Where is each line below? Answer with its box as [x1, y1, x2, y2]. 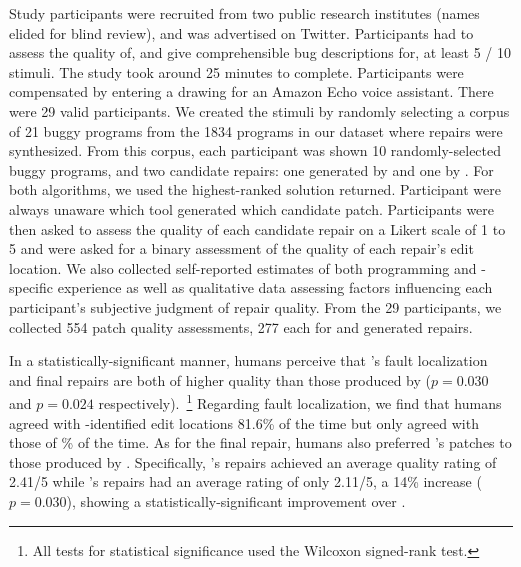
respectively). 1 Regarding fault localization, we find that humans [98, 390, 502, 413]
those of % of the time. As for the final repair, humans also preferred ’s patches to [9, 432, 512, 453]
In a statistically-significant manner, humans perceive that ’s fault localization [9, 350, 488, 371]
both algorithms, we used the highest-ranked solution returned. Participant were [9, 179, 501, 200]
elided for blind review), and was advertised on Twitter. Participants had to [9, 22, 474, 43]
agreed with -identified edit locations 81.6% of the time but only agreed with [9, 412, 479, 433]
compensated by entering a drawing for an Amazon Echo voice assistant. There [9, 81, 494, 102]
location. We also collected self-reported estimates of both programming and [9, 257, 477, 278]
